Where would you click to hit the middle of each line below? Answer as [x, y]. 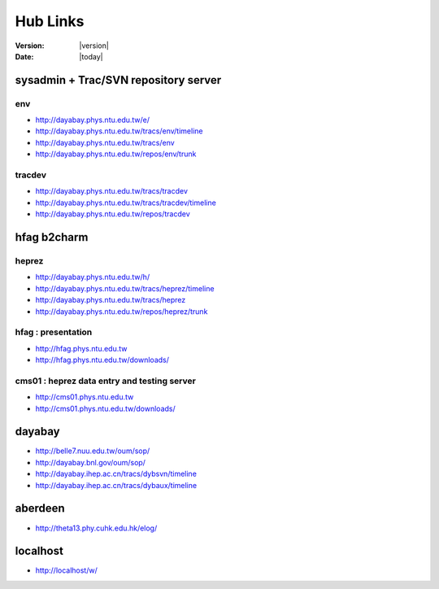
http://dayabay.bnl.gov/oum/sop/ [91, 462]
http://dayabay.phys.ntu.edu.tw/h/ [93, 277]
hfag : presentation [54, 332]
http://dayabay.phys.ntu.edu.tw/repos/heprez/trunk [122, 311]
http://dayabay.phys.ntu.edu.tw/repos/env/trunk [116, 154]
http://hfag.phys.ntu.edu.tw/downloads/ [102, 360]
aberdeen [40, 508]
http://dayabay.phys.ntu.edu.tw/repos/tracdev [113, 214]
